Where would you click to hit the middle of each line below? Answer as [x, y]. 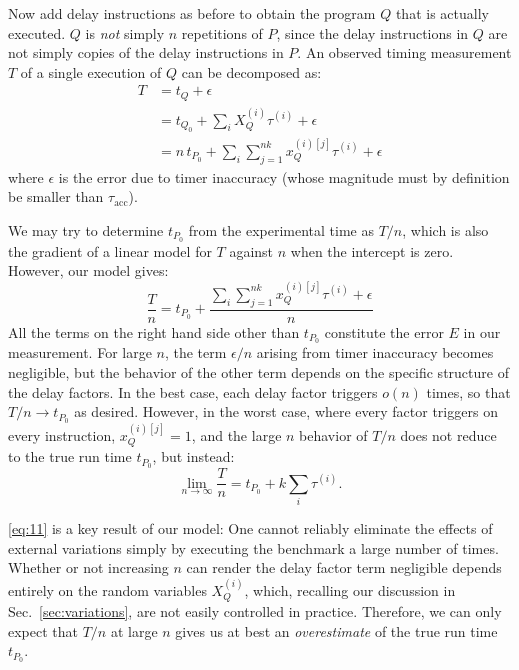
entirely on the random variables [107, 589]
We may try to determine [86, 229]
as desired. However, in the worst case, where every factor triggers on [286, 411]
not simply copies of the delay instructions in [146, 52]
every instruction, [62, 434]
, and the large [236, 434]
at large [134, 630]
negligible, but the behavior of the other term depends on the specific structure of [258, 372]
